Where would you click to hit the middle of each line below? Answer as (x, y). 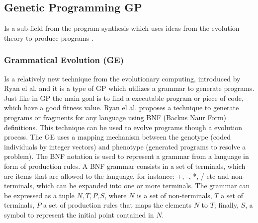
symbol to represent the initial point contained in (79, 214)
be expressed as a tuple (39, 195)
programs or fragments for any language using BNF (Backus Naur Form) (115, 117)
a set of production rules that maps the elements (117, 205)
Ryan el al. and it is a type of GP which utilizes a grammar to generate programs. (129, 88)
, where (116, 195)
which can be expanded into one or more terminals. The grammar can (143, 186)
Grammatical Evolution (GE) (64, 60)
